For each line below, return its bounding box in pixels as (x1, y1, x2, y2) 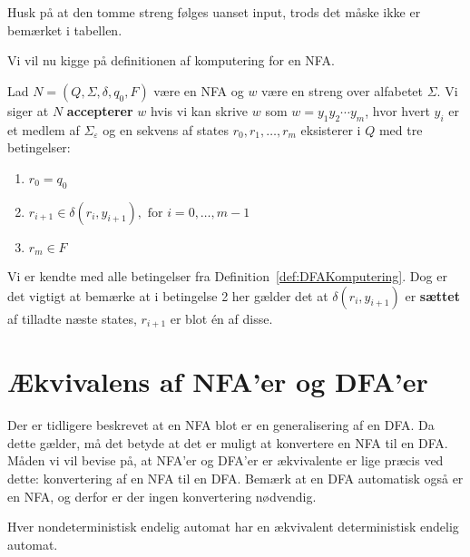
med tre (378, 120, 423, 139)
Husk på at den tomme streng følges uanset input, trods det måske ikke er (7, 3, 421, 21)
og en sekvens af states (103, 120, 230, 139)
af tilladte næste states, (7, 308, 137, 327)
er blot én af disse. (170, 308, 273, 327)
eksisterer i (300, 120, 361, 139)
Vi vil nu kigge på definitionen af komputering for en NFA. (7, 51, 335, 70)
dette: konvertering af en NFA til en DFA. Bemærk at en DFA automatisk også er (7, 468, 464, 487)
